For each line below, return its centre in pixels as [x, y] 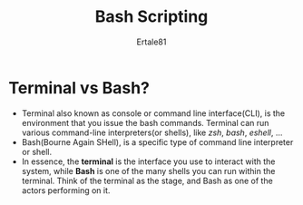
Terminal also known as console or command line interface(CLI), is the [153, 113]
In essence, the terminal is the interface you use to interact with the [148, 161]
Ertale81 [151, 42]
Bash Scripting [151, 17]
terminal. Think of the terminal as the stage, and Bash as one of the [147, 181]
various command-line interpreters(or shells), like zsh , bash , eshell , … [152, 132]
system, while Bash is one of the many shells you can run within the [148, 171]
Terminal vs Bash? [79, 88]
